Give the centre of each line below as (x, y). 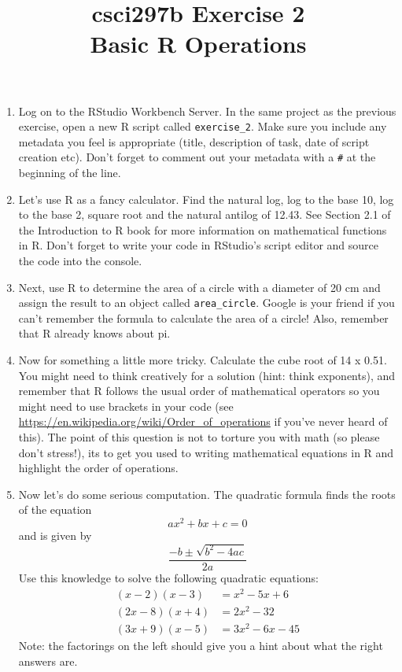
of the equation (55, 510)
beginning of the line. (70, 173)
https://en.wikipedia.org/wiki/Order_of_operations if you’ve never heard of (203, 421)
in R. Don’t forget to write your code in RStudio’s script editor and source (199, 245)
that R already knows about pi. (94, 333)
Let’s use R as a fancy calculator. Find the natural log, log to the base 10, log (206, 199)
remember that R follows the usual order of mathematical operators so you (199, 391)
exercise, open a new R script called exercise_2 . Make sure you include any (203, 126)
